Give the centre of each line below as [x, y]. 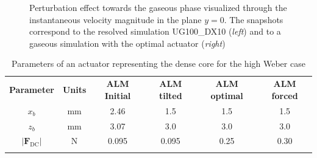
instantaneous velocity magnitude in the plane [116, 19]
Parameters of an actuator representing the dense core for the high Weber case [158, 64]
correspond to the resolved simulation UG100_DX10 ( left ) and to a [155, 31]
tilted [170, 95]
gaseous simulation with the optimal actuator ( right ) [127, 43]
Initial [118, 95]
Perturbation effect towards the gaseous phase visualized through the [158, 7]
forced [285, 95]
